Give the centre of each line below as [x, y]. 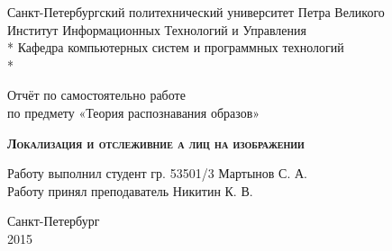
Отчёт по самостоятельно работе [96, 95]
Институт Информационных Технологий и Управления [157, 29]
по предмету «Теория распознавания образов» [134, 112]
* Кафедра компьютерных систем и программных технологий [176, 47]
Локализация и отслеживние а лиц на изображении [156, 143]
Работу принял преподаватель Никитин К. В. [130, 190]
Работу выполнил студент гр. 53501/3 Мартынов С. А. [157, 173]
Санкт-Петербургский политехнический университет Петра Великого [196, 12]
